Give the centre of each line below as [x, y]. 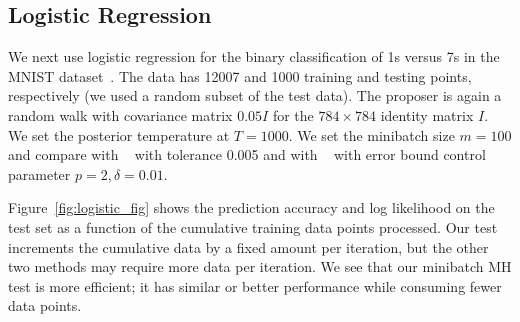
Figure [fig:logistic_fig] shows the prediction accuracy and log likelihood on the [251, 207]
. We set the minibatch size [371, 134]
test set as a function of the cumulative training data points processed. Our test [253, 226]
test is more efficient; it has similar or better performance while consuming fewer [255, 285]
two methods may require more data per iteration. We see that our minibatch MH [260, 266]
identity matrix [427, 114]
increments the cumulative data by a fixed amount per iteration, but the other [248, 246]
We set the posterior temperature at [119, 134]
